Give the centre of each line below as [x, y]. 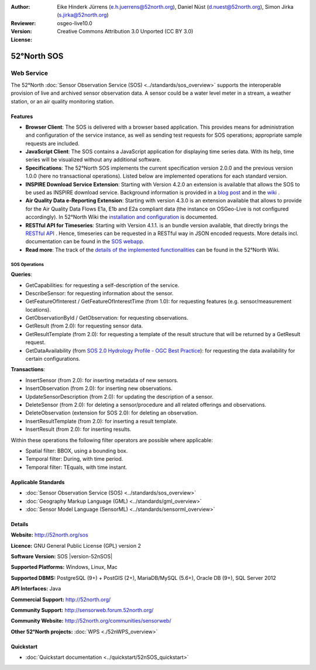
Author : [20, 7]
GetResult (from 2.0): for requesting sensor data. [84, 326]
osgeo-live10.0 [75, 23]
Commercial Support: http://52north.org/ [61, 599]
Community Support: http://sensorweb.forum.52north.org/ [82, 610]
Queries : [21, 274]
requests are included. [53, 143]
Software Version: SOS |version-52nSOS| [62, 557]
